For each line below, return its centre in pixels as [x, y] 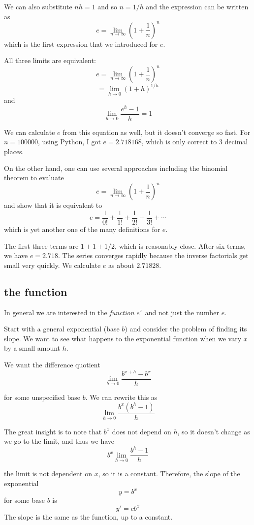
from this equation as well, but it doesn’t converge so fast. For [157, 132]
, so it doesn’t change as [214, 431]
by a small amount [32, 348]
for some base [25, 500]
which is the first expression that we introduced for [81, 44]
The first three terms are [41, 246]
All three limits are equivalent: [50, 60]
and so [107, 6]
